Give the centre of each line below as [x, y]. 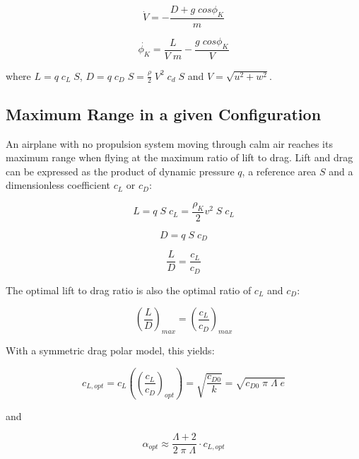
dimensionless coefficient [58, 185]
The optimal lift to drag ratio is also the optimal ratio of [129, 290]
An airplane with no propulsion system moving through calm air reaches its [169, 143]
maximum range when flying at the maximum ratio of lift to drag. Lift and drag [179, 157]
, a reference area [279, 171]
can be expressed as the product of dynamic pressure [120, 171]
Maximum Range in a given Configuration [164, 114]
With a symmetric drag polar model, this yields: [110, 350]
